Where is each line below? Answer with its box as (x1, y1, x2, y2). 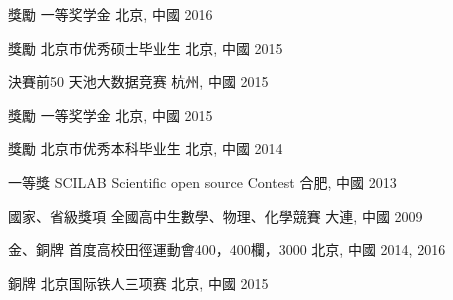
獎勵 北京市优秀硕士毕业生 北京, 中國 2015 (8, 37, 283, 58)
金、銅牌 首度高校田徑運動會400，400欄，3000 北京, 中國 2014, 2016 (8, 239, 446, 260)
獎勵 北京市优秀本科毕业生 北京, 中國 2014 (8, 138, 283, 159)
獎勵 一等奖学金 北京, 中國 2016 (8, 4, 213, 24)
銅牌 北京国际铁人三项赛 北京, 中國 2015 (8, 272, 269, 293)
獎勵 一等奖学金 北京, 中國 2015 (8, 104, 213, 125)
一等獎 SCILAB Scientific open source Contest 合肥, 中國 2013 (8, 171, 397, 192)
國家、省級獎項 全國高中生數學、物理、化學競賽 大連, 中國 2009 (8, 205, 423, 226)
